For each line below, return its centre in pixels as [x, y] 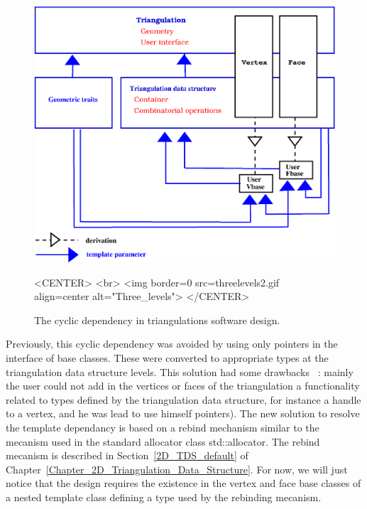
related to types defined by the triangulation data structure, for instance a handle [183, 399]
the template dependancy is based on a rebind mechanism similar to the [163, 427]
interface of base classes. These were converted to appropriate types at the [167, 357]
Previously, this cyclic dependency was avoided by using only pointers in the [172, 344]
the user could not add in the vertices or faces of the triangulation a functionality [183, 386]
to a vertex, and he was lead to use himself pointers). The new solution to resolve [183, 413]
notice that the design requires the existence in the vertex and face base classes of [183, 483]
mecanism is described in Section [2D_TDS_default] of [127, 455]
